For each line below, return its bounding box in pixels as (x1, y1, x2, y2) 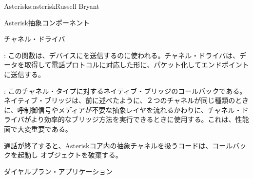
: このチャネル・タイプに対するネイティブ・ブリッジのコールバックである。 (4, 85, 247, 96)
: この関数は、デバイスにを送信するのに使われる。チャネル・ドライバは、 (4, 50, 240, 60)
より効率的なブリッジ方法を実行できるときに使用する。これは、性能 (31, 114, 249, 124)
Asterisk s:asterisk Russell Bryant (4, 1, 99, 11)
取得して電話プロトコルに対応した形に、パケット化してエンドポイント (24, 60, 249, 70)
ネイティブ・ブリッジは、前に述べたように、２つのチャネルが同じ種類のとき (4, 95, 249, 105)
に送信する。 (4, 69, 45, 79)
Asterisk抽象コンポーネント (4, 17, 90, 27)
